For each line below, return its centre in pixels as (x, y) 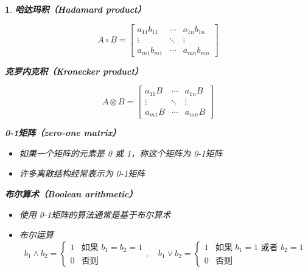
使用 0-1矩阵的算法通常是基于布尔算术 (95, 214)
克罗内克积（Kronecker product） (74, 71)
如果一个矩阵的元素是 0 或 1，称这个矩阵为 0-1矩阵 (121, 153)
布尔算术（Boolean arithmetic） (71, 193)
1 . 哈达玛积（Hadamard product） (75, 9)
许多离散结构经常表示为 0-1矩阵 (82, 173)
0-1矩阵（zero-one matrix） (63, 133)
